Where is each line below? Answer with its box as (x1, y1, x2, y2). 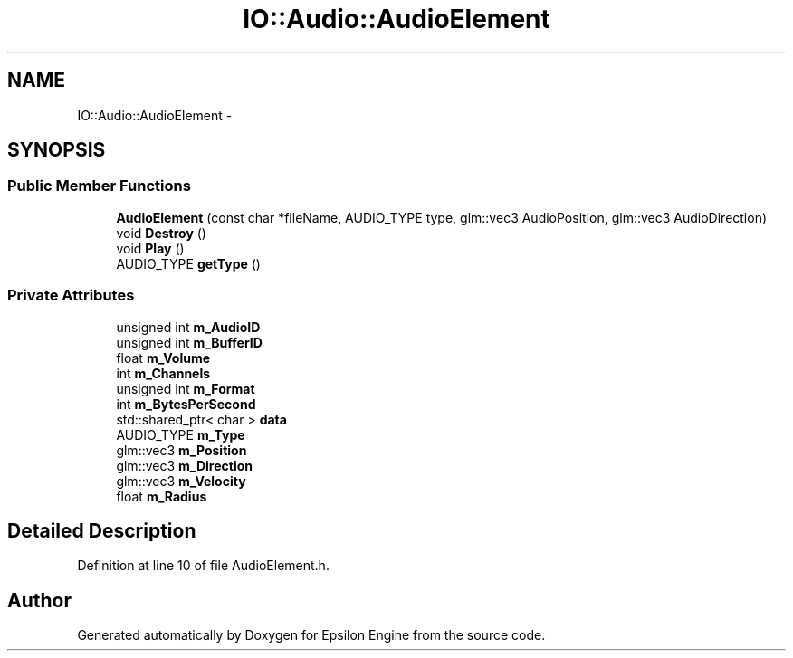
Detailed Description (7, 519, 196, 542)
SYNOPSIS (7, 138, 106, 162)
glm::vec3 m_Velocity (116, 472, 246, 489)
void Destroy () (116, 224, 206, 241)
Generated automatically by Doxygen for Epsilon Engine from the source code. (77, 627, 546, 644)
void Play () (116, 240, 185, 256)
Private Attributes (7, 286, 135, 305)
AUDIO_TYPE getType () (116, 255, 261, 272)
